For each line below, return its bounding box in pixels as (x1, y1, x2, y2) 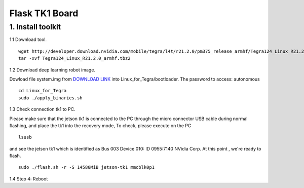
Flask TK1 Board (9, 8, 79, 19)
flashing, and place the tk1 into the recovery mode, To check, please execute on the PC (9, 122, 192, 129)
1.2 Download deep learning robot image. (9, 66, 96, 73)
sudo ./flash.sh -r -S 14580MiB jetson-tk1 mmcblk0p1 (18, 165, 155, 170)
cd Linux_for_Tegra (18, 88, 67, 94)
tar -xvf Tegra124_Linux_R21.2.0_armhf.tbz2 (18, 56, 131, 61)
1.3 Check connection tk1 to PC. (9, 106, 75, 112)
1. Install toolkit (9, 22, 61, 31)
